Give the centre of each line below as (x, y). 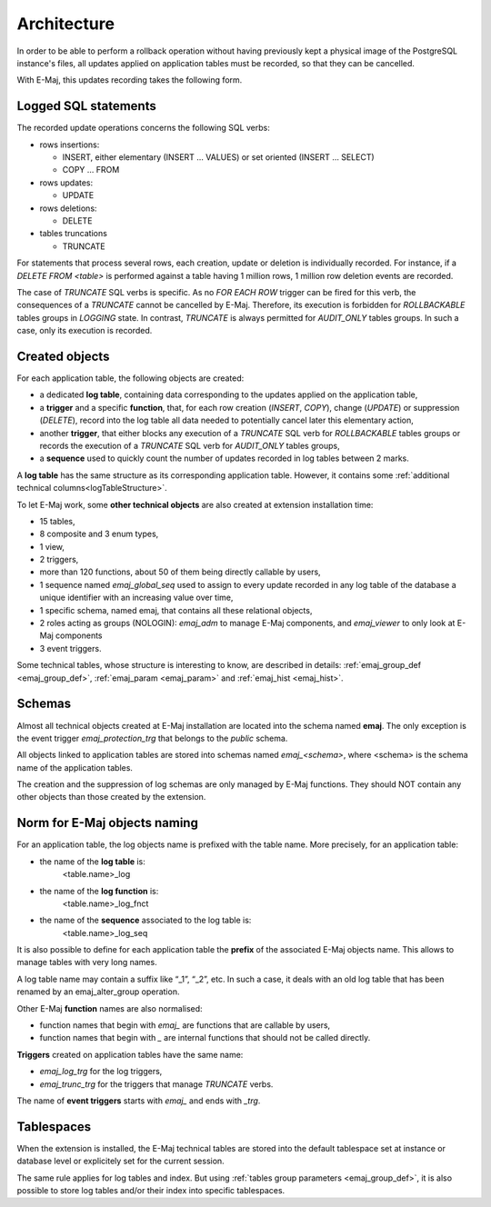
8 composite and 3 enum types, (99, 534)
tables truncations (74, 234)
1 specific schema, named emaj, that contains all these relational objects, (176, 610)
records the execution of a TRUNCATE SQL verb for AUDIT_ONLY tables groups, (190, 445)
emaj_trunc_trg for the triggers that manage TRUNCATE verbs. (156, 1084)
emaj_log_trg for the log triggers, (101, 1072)
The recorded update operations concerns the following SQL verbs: (143, 128)
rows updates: (66, 183)
